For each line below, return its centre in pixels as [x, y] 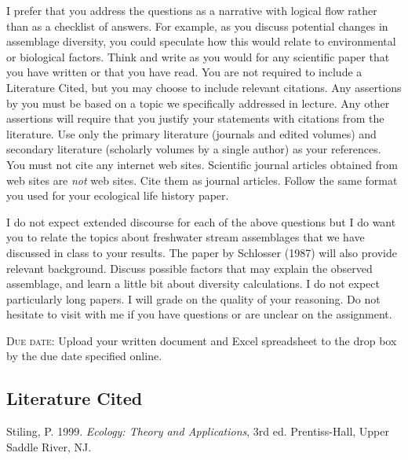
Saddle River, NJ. [49, 446]
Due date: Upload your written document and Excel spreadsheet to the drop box [202, 340]
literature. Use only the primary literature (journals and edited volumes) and [191, 133]
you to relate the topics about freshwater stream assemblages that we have [186, 237]
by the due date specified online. [84, 356]
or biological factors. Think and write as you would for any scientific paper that [198, 56]
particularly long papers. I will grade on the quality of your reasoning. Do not [193, 298]
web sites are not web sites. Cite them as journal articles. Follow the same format [202, 180]
